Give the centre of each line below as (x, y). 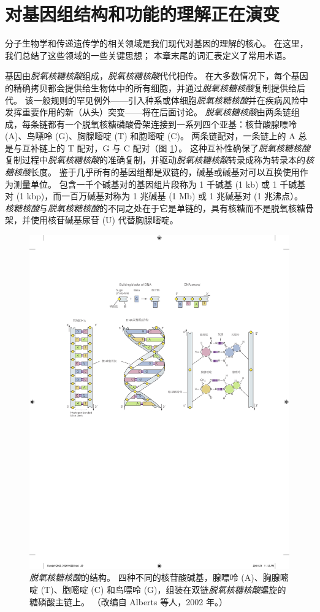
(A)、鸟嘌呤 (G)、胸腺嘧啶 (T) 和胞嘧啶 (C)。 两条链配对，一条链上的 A (150, 136)
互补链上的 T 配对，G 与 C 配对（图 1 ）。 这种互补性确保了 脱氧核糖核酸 (166, 147)
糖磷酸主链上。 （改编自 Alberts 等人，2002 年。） (128, 601)
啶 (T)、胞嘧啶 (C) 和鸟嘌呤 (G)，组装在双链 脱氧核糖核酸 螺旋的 (158, 589)
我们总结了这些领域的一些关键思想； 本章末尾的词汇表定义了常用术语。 (148, 55)
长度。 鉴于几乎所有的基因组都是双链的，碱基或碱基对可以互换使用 (165, 172)
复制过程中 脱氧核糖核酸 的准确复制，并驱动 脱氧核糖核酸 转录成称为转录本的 (155, 160)
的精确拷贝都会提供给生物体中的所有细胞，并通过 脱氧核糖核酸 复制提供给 (151, 87)
